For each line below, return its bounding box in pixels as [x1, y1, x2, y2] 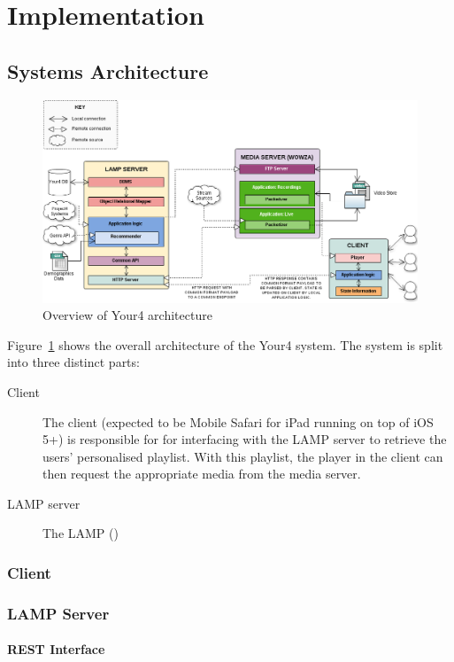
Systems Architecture [7, 57, 209, 84]
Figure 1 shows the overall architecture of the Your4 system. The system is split [7, 335, 443, 354]
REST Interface [7, 640, 105, 658]
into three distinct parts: [7, 353, 140, 371]
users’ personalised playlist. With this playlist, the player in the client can [42, 447, 443, 465]
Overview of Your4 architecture [42, 306, 212, 324]
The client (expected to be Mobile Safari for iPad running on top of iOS [42, 412, 434, 431]
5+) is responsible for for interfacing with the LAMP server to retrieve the [42, 430, 447, 448]
